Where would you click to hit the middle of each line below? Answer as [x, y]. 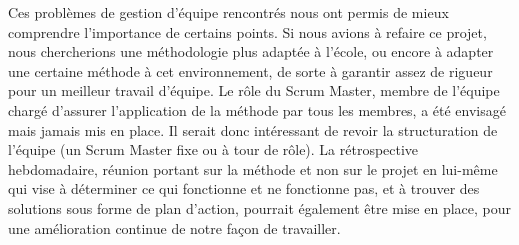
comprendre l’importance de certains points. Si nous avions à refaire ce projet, [247, 31]
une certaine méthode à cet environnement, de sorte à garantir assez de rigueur [250, 70]
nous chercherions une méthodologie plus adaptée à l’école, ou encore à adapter [251, 51]
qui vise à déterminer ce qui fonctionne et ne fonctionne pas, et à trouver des [244, 188]
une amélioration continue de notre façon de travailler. [174, 227]
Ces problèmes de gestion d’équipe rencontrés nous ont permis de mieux [228, 12]
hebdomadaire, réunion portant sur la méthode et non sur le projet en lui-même [253, 168]
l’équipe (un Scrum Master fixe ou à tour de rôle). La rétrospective [213, 149]
